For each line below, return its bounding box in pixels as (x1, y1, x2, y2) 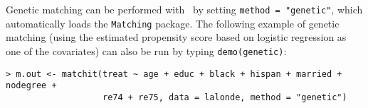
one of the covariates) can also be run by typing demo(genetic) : (6, 43, 287, 58)
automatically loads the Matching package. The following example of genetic (6, 16, 340, 30)
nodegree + (6, 80, 57, 91)
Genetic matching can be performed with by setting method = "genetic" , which (6, 2, 363, 16)
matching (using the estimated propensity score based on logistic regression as (6, 30, 347, 44)
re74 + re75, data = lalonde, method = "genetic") (102, 92, 347, 102)
